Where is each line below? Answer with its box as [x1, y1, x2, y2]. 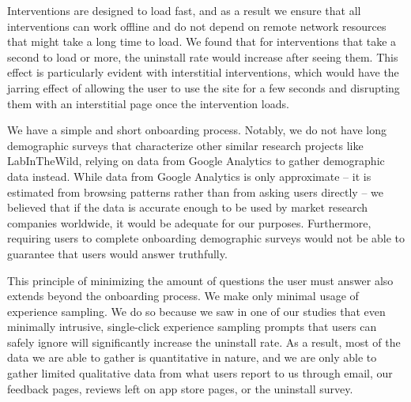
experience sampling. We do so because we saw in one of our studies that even [7, 302, 386, 319]
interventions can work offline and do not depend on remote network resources [7, 17, 386, 34]
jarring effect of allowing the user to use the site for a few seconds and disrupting [7, 79, 400, 96]
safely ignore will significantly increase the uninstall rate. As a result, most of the [7, 333, 401, 350]
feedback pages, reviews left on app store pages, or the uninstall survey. [7, 380, 353, 396]
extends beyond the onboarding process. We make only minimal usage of [7, 287, 359, 304]
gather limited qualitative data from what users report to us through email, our [7, 365, 393, 381]
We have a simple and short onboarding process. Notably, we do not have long [7, 122, 386, 138]
